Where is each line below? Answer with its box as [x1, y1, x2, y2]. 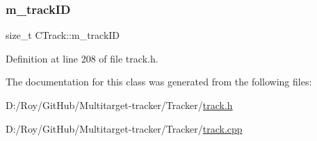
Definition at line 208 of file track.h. [6, 51, 158, 65]
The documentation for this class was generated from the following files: [6, 74, 312, 89]
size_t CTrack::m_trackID [6, 28, 120, 42]
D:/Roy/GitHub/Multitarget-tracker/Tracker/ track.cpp [6, 121, 243, 135]
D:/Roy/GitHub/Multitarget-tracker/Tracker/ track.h [6, 98, 233, 112]
